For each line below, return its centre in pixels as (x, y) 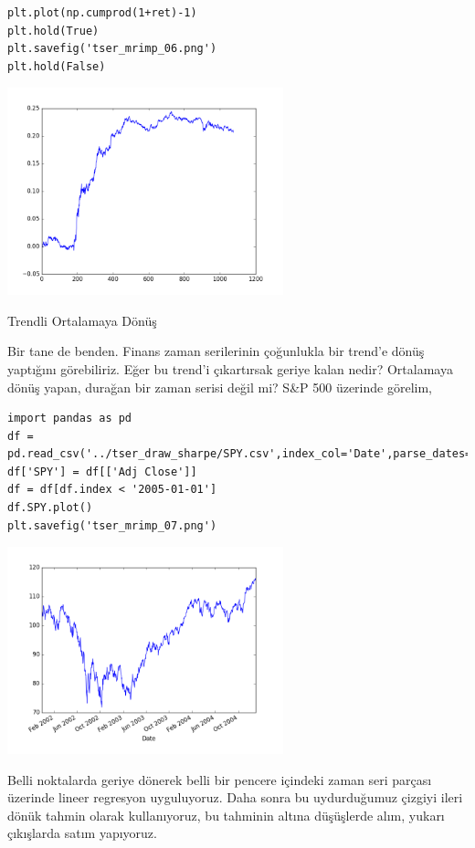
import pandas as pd (70, 419)
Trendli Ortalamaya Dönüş (82, 320)
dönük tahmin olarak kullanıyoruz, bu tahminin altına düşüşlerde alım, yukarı (226, 815)
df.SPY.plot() (50, 508)
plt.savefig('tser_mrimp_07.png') (112, 525)
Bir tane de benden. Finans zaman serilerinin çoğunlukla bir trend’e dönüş (216, 351)
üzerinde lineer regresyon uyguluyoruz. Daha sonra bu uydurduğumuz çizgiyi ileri (235, 797)
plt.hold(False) (57, 66)
